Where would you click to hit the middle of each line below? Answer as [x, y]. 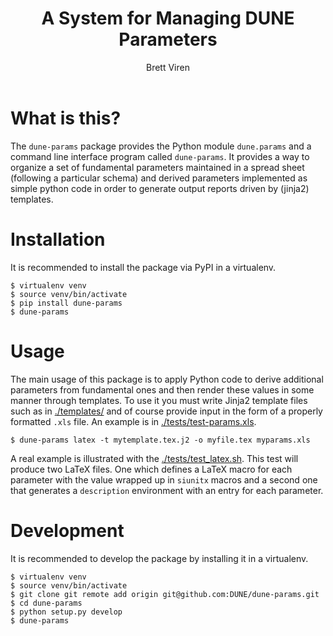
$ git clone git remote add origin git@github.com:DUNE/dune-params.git [165, 594]
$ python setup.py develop [66, 612]
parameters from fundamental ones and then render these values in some [162, 389]
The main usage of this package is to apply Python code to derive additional [167, 379]
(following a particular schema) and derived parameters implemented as [159, 178]
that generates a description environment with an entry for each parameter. [167, 490]
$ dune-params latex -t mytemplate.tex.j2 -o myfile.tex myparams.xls [160, 440]
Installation [58, 239]
